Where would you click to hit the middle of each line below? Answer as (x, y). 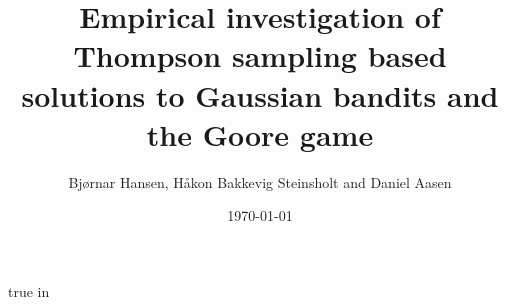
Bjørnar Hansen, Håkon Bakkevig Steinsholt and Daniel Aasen (260, 181)
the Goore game (260, 133)
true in (29, 290)
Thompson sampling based (260, 55)
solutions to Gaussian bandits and (260, 94)
